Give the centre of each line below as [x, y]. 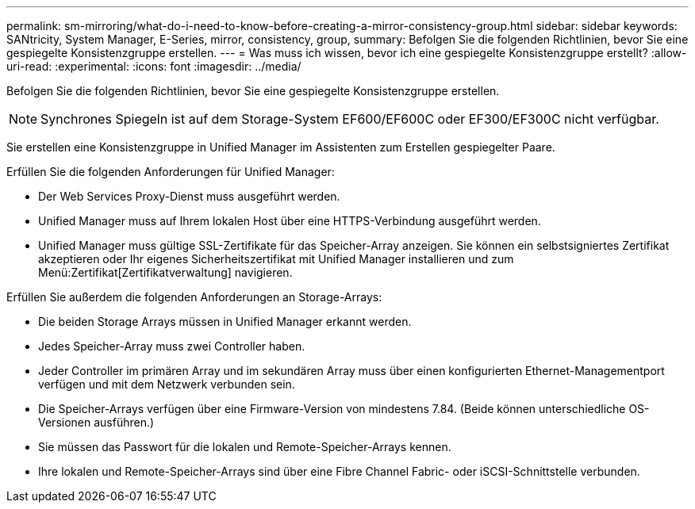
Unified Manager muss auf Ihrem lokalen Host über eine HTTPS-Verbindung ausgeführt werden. [290, 221]
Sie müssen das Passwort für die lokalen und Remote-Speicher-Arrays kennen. [245, 447]
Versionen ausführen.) [96, 422]
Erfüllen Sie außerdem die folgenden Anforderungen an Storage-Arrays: [194, 297]
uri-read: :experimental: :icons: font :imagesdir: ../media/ [154, 66]
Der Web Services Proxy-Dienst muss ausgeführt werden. [189, 196]
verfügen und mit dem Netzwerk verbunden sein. [167, 384]
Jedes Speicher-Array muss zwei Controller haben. [172, 346]
